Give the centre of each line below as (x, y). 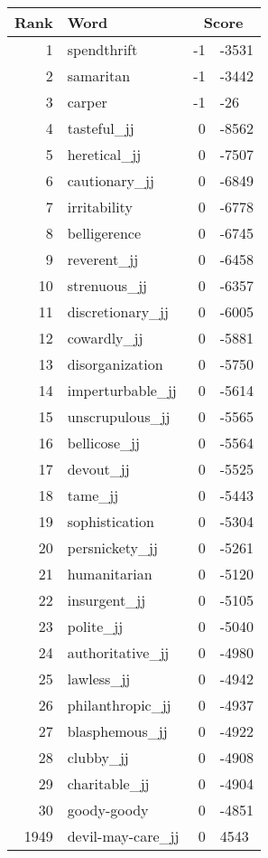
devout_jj (98, 469)
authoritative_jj (118, 652)
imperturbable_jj (122, 390)
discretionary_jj (118, 311)
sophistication (111, 521)
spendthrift (102, 49)
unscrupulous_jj (119, 416)
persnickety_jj (112, 547)
